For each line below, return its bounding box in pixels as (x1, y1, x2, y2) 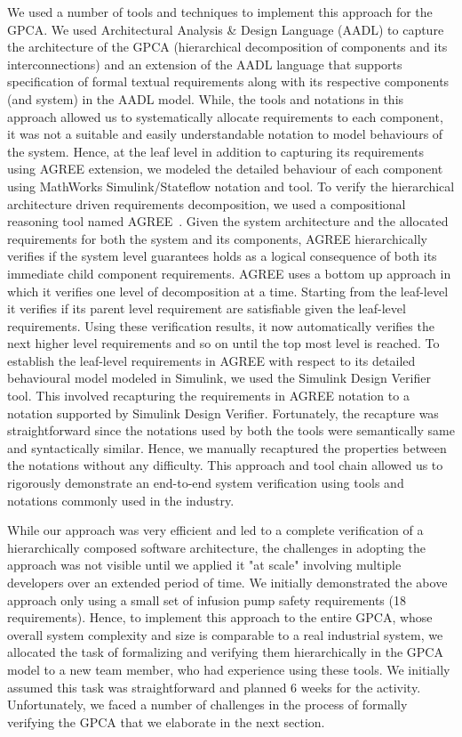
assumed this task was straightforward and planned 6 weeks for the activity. (7, 677, 421, 696)
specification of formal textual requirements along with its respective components (7, 72, 450, 91)
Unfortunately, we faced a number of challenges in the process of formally (7, 695, 408, 714)
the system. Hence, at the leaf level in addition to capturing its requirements (7, 142, 425, 160)
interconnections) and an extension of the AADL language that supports (7, 54, 402, 73)
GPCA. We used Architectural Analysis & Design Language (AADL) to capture (7, 20, 444, 38)
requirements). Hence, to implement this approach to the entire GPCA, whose (7, 608, 433, 627)
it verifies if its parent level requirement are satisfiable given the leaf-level (7, 299, 406, 318)
